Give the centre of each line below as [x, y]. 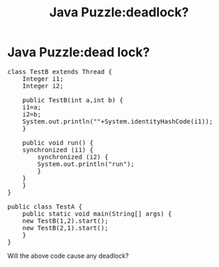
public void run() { [58, 142]
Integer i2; [43, 86]
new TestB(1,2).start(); [65, 220]
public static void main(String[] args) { [97, 213]
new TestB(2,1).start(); [65, 228]
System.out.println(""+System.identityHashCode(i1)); [118, 121]
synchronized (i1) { [58, 149]
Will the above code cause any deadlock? [68, 256]
